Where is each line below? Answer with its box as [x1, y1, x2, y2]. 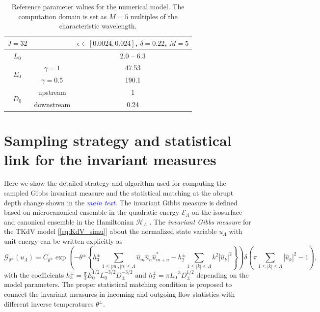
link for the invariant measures [4, 149, 216, 170]
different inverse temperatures [4, 298, 94, 309]
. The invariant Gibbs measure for [149, 216, 251, 227]
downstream [34, 99, 71, 109]
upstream [38, 87, 66, 97]
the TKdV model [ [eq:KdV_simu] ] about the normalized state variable [4, 226, 217, 236]
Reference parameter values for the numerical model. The [11, 1, 185, 11]
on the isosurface [191, 207, 242, 217]
